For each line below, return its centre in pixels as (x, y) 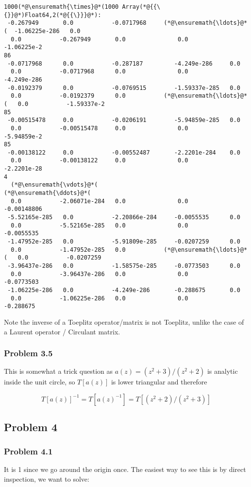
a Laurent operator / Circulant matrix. (62, 331)
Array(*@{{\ (141, 7)
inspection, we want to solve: (47, 478)
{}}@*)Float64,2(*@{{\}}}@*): (53, 15)
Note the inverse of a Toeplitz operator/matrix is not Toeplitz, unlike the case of (124, 322)
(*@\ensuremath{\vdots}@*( (54, 185)
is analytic (222, 371)
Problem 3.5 (28, 353)
